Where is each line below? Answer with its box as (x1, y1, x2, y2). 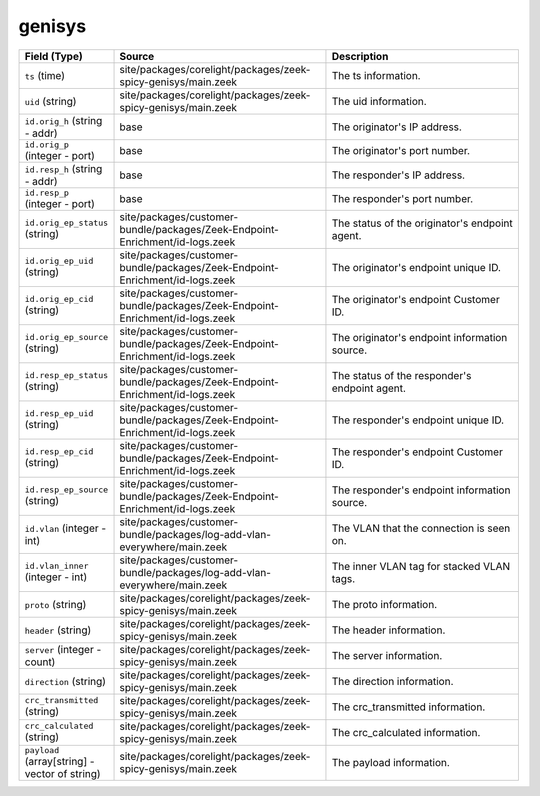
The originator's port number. (331, 144, 470, 158)
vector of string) (24, 766, 101, 780)
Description (331, 49, 389, 63)
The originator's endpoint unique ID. (331, 260, 502, 274)
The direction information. (331, 674, 454, 688)
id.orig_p (24, 139, 70, 150)
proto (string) (24, 597, 87, 611)
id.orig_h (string (24, 113, 103, 127)
